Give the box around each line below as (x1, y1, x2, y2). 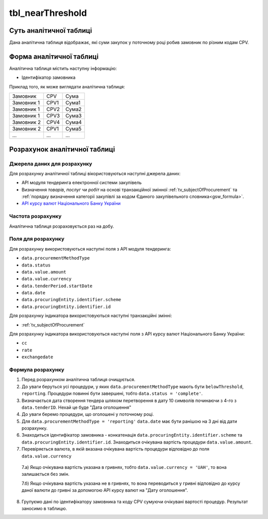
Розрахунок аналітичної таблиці (9, 145, 115, 153)
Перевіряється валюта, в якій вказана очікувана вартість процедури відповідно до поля (21, 446, 209, 452)
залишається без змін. (21, 471, 69, 477)
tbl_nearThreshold (9, 7, 87, 18)
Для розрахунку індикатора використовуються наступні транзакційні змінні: (9, 313, 172, 319)
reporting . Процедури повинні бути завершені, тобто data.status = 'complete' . (21, 390, 203, 396)
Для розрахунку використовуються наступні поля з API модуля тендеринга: (9, 246, 171, 252)
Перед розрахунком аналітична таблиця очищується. (21, 377, 136, 383)
